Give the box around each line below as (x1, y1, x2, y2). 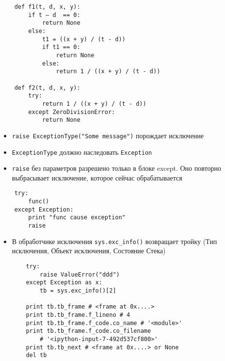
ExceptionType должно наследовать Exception (12, 147, 152, 157)
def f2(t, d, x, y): (14, 84, 80, 91)
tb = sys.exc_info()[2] (40, 287, 116, 294)
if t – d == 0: (28, 11, 80, 18)
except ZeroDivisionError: (28, 108, 115, 115)
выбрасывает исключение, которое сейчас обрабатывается (12, 172, 182, 182)
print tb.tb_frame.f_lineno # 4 (26, 311, 130, 318)
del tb (26, 352, 47, 359)
